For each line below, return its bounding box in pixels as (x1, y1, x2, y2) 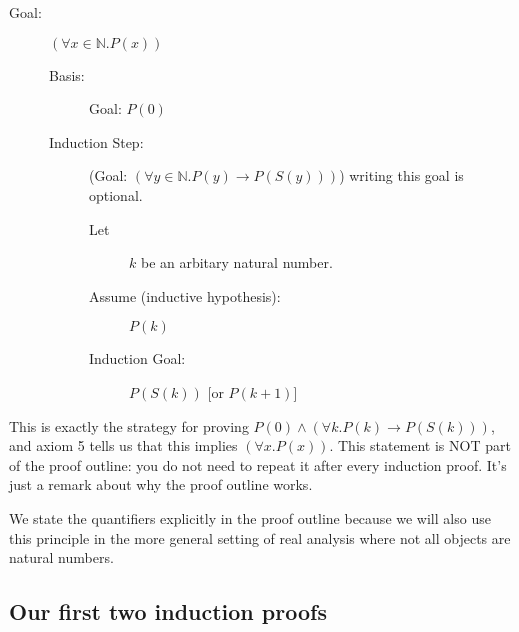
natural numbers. (9, 547, 114, 568)
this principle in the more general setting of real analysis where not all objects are (9, 527, 511, 548)
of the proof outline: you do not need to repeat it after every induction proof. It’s (9, 454, 507, 475)
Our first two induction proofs (9, 596, 327, 627)
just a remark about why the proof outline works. (9, 474, 313, 495)
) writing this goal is (339, 165, 464, 186)
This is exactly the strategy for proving (9, 415, 249, 436)
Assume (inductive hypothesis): (89, 285, 281, 306)
